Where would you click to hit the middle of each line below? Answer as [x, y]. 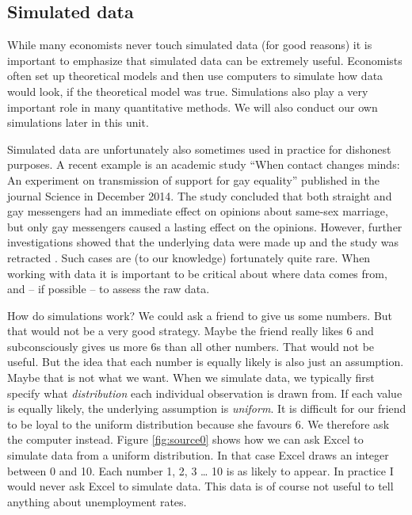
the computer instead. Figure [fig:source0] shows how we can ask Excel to [185, 439]
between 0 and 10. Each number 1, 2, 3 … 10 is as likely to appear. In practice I [200, 470]
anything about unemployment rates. [97, 501]
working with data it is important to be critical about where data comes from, [197, 273]
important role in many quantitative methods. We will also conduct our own [193, 107]
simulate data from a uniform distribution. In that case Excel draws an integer [198, 455]
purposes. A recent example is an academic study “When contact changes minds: [204, 164]
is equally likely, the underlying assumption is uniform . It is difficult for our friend [207, 408]
